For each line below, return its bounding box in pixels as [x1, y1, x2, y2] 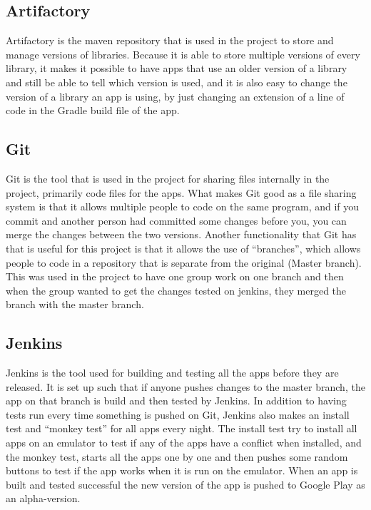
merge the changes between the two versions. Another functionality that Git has [6, 227, 357, 242]
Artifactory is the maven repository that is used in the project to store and [6, 33, 334, 48]
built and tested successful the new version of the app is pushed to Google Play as [6, 476, 365, 491]
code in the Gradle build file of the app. [6, 103, 180, 118]
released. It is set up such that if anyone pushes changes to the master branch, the [6, 379, 365, 394]
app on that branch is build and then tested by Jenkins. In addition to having [6, 393, 347, 408]
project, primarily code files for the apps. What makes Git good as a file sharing [6, 185, 357, 200]
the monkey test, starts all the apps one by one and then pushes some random [6, 449, 348, 464]
